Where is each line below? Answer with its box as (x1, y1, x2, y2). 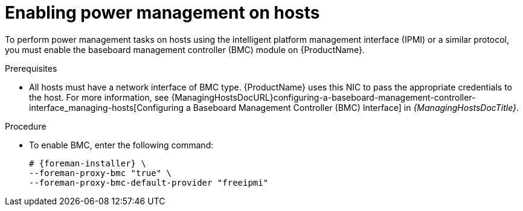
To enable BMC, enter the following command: (29, 139, 214, 150)
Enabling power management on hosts (5, 2, 320, 23)
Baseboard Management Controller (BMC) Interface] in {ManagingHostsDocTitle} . (193, 102, 519, 113)
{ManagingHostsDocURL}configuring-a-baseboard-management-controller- (171, 92, 476, 102)
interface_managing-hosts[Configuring (29, 102, 184, 113)
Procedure (5, 121, 47, 131)
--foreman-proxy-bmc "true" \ (29, 168, 172, 178)
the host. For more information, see (29, 92, 169, 102)
